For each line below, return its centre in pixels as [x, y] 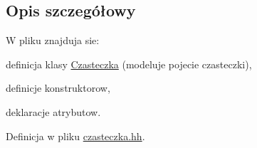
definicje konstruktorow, [58, 88]
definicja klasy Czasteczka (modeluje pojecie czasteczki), [129, 64]
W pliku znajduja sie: [53, 40]
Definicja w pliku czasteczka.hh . [75, 136]
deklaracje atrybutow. [53, 111]
